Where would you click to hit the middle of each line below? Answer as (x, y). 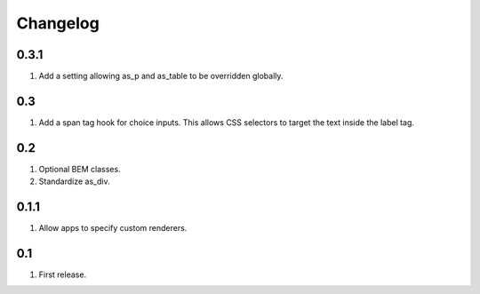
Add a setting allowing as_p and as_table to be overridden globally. (161, 76)
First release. (63, 274)
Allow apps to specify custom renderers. (113, 228)
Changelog (58, 23)
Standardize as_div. (74, 181)
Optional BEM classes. (80, 169)
